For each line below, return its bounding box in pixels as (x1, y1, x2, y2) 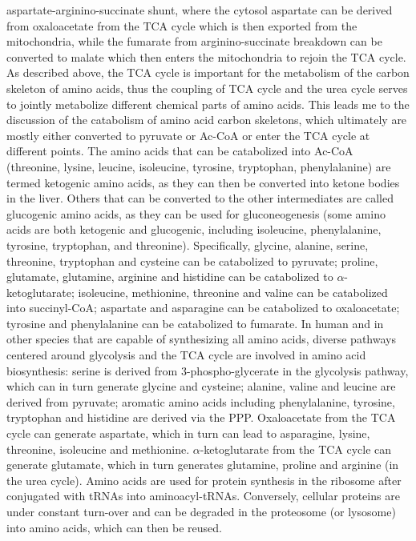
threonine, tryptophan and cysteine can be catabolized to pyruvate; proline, (6, 252, 378, 269)
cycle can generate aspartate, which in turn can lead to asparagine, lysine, (6, 425, 370, 442)
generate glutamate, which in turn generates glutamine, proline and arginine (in (6, 456, 399, 473)
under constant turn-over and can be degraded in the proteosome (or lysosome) (6, 503, 396, 519)
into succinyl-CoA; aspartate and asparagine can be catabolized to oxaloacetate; (6, 299, 400, 316)
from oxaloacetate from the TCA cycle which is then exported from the (6, 17, 357, 34)
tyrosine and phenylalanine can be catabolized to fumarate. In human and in (6, 315, 384, 331)
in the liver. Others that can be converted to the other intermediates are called (6, 190, 394, 206)
